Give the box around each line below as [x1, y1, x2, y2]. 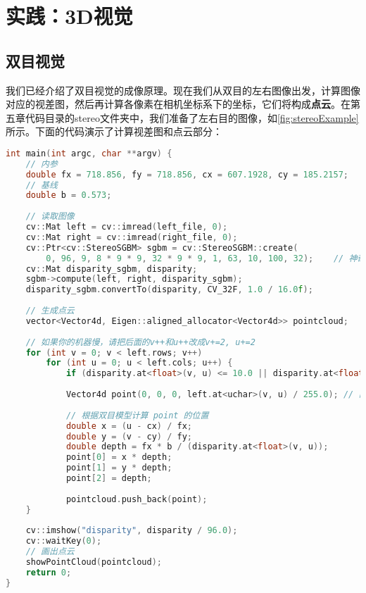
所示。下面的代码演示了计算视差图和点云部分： [6, 124, 222, 139]
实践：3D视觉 [6, 1, 133, 30]
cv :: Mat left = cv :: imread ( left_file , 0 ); [25, 222, 228, 232]
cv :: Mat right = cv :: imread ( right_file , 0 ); [25, 232, 238, 242]
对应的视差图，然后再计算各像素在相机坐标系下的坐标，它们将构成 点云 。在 [6, 96, 351, 111]
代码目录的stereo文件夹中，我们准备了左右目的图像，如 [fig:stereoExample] [25, 110, 359, 125]
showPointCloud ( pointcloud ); [25, 557, 162, 568]
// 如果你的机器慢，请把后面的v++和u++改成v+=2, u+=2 [25, 337, 255, 347]
